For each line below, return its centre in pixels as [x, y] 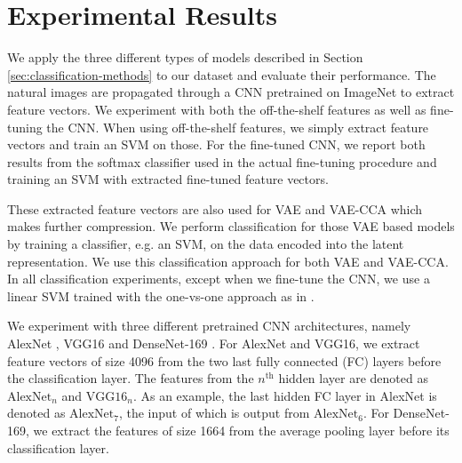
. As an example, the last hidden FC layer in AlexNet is [285, 395]
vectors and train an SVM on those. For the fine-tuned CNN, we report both [216, 144]
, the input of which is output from [214, 413]
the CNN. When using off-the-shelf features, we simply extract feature [238, 127]
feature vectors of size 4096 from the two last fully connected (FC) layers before [224, 360]
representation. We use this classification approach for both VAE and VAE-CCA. [228, 261]
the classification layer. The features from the [131, 378]
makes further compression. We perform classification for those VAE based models [231, 226]
